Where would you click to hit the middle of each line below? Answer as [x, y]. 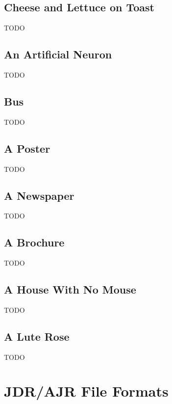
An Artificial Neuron [58, 54]
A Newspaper [39, 195]
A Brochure [34, 242]
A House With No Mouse [70, 289]
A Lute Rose [37, 336]
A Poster [27, 148]
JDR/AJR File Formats [86, 391]
